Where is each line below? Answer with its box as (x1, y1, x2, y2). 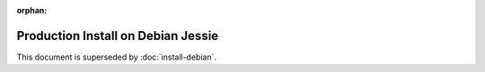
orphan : (16, 5, 48, 15)
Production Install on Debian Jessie (16, 28, 219, 44)
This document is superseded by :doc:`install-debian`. (16, 52, 217, 62)
